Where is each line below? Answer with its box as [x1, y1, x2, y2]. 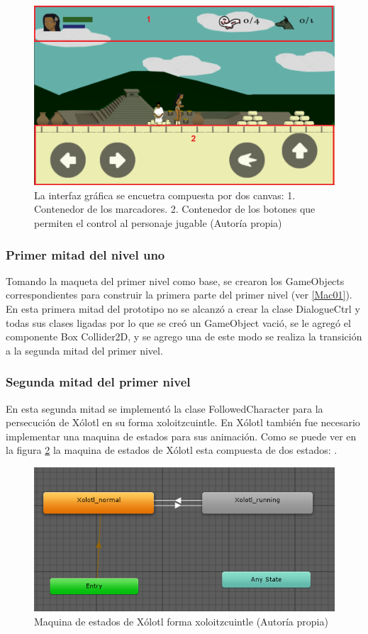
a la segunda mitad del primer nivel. [6, 343, 163, 357]
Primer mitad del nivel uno [6, 245, 165, 263]
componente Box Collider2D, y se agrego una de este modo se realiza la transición [6, 329, 362, 344]
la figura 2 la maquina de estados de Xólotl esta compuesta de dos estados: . [6, 443, 338, 457]
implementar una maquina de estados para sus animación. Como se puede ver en [6, 428, 357, 443]
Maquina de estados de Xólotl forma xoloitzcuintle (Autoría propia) [34, 613, 328, 628]
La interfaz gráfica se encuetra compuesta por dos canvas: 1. [34, 187, 296, 202]
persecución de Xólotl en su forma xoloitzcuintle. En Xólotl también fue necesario [6, 415, 360, 430]
